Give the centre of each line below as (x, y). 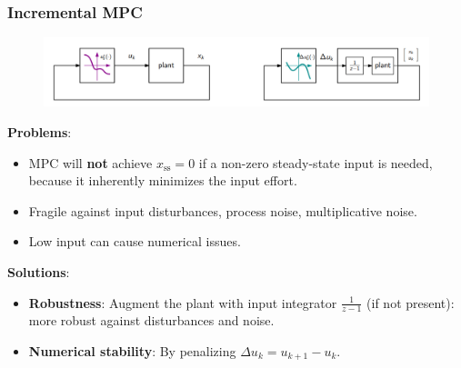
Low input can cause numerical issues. (135, 241)
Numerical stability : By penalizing (132, 350)
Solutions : (39, 271)
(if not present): (411, 302)
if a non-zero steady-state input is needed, (316, 162)
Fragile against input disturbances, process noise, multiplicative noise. (223, 210)
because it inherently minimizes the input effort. (163, 180)
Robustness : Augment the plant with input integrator (183, 302)
